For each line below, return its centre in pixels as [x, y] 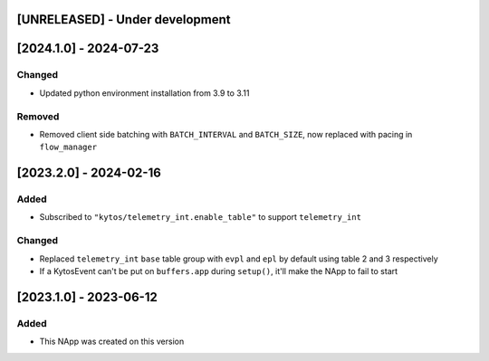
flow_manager [68, 147]
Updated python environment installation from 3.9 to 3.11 [144, 93]
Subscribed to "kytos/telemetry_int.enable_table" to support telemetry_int [201, 217]
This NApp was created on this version [112, 342]
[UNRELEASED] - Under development [124, 19]
